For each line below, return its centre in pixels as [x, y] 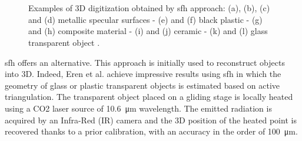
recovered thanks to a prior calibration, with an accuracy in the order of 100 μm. [151, 131]
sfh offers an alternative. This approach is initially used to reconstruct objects [145, 62]
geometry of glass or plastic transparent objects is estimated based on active [142, 85]
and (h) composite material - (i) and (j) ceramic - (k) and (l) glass [148, 31]
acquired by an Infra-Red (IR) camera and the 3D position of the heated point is [151, 120]
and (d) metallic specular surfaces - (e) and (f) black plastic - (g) [145, 19]
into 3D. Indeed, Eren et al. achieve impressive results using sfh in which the [143, 74]
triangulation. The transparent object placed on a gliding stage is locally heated [149, 97]
